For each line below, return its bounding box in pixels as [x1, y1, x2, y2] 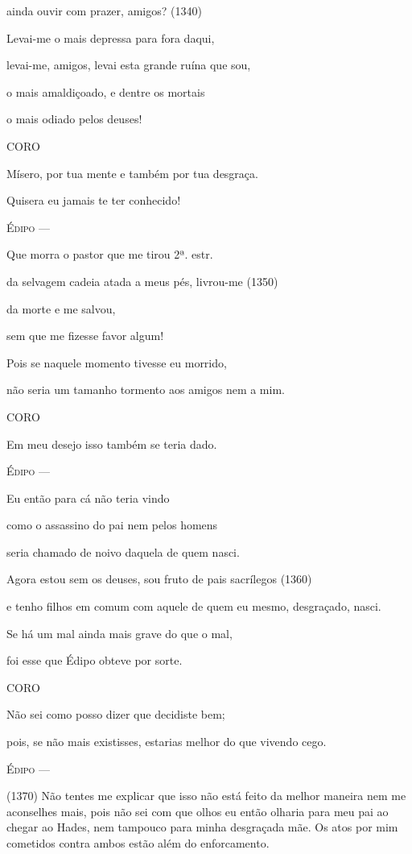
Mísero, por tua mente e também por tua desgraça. [6, 164, 258, 181]
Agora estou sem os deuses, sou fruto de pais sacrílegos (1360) [6, 570, 312, 587]
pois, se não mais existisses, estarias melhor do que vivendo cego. [6, 733, 327, 750]
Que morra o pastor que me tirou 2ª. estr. [6, 246, 213, 263]
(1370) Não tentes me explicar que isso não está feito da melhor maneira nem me [6, 787, 406, 804]
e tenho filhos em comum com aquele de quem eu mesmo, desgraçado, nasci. [6, 598, 381, 615]
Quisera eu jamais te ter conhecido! [6, 192, 181, 209]
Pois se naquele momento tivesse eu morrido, [6, 354, 227, 371]
